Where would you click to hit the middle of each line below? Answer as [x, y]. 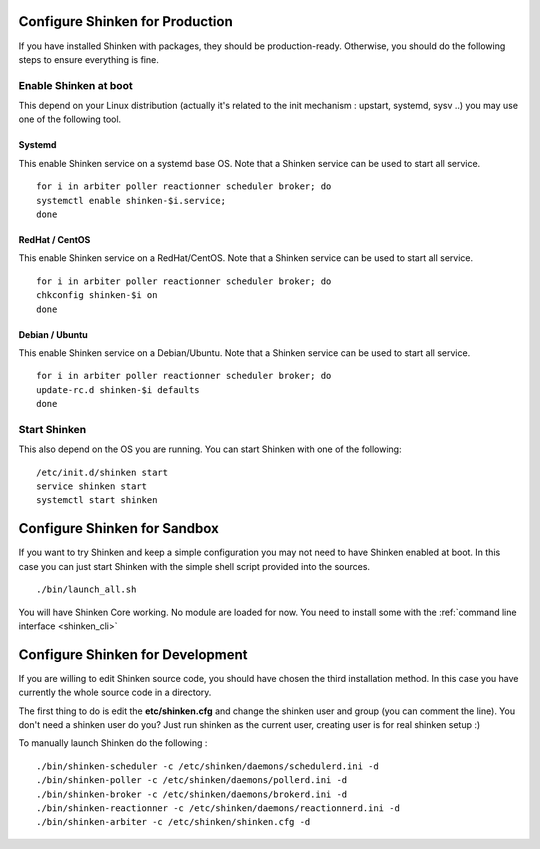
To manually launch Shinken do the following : [113, 743]
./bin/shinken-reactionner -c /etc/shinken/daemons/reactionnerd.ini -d [218, 808]
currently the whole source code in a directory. [115, 692]
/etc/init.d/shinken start [102, 472]
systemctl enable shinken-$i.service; [131, 200]
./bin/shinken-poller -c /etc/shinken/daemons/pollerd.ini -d [192, 780]
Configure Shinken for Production [126, 21]
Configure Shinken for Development [133, 654]
